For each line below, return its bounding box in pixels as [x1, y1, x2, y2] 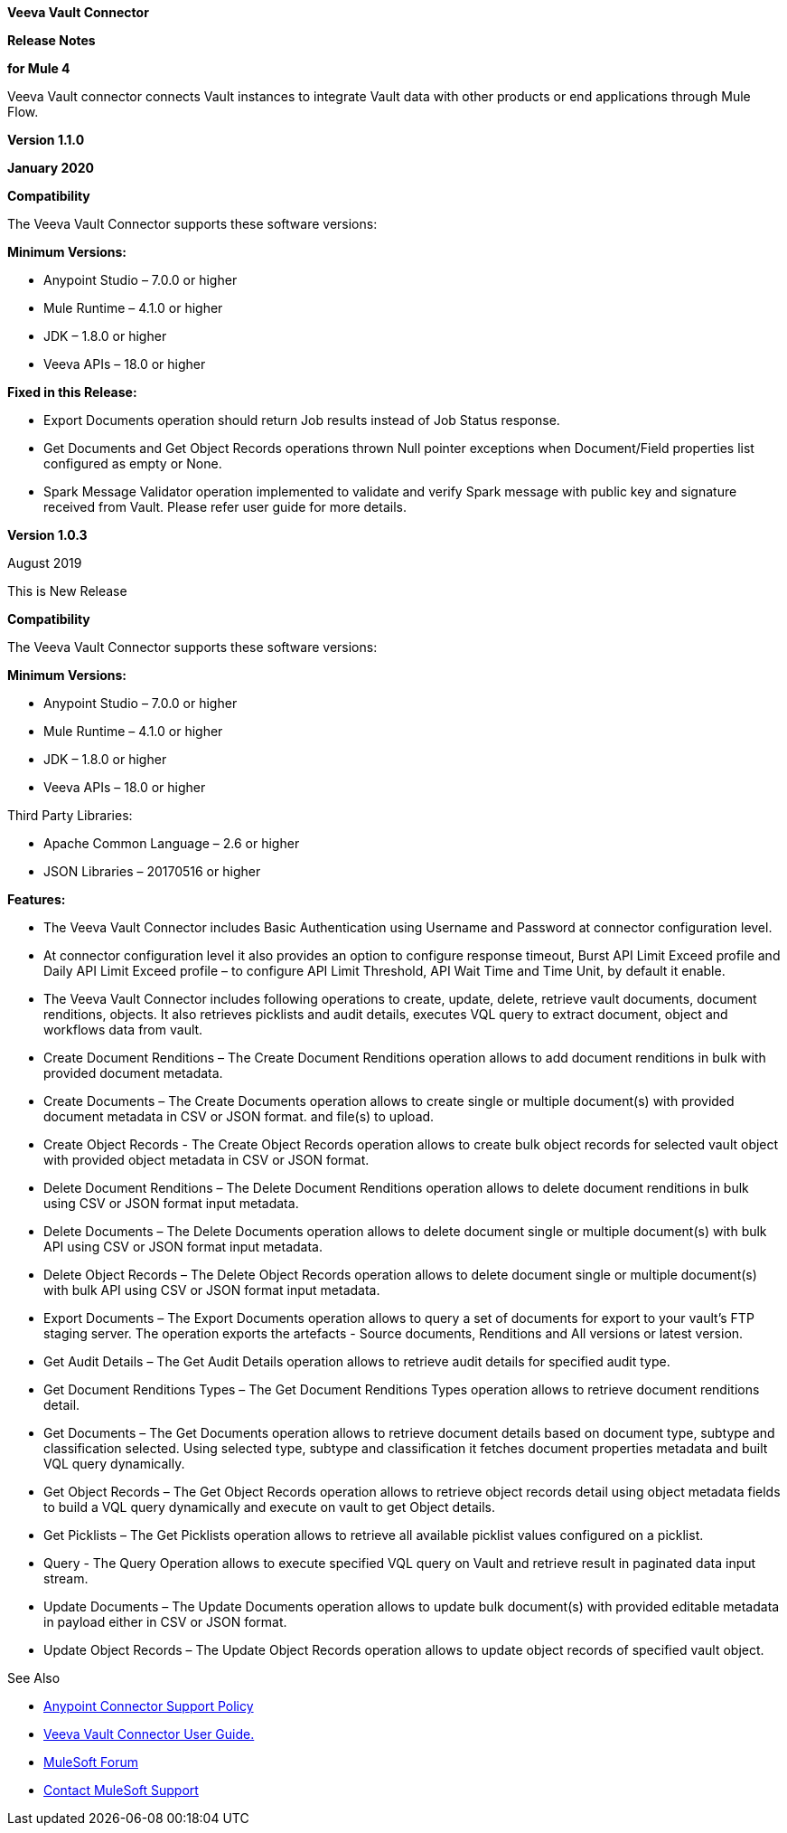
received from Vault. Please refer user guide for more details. [43, 499, 407, 515]
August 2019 [7, 555, 82, 571]
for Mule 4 [7, 61, 70, 76]
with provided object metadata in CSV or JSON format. [43, 1152, 370, 1167]
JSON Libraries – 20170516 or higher [43, 864, 261, 879]
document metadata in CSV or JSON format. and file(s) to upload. [43, 1109, 435, 1124]
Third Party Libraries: [7, 808, 133, 823]
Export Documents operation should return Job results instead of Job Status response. [43, 412, 560, 428]
